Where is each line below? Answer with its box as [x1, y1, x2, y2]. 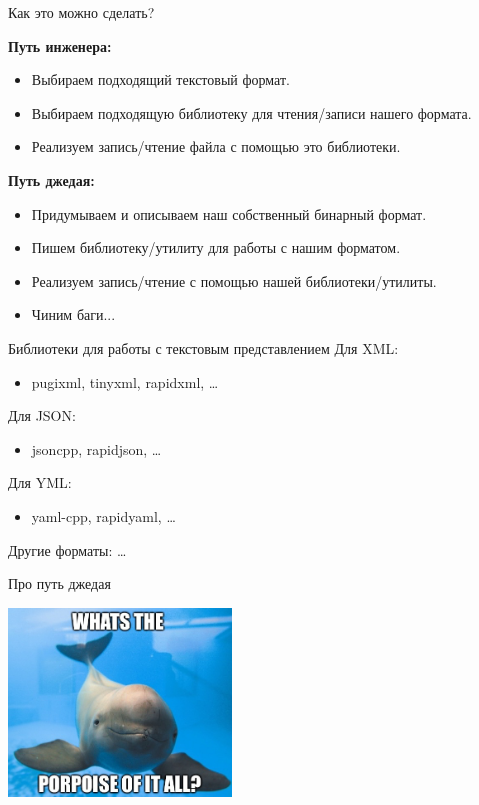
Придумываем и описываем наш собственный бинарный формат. [31, 203, 427, 224]
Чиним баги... [31, 304, 116, 325]
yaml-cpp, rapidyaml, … [31, 505, 176, 526]
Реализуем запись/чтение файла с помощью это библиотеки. [31, 136, 401, 157]
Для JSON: [8, 405, 76, 426]
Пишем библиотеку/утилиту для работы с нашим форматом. [31, 237, 401, 258]
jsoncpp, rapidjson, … [31, 438, 162, 459]
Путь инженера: [8, 35, 112, 56]
